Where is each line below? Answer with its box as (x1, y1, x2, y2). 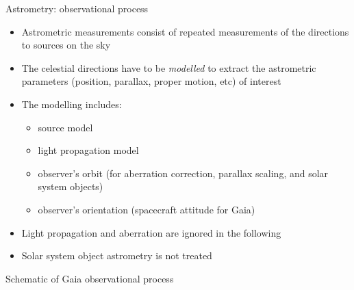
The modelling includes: (21, 96, 122, 111)
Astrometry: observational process (5, 1, 149, 15)
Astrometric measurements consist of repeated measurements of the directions (21, 24, 349, 38)
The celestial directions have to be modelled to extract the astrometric (21, 60, 316, 75)
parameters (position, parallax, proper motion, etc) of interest (21, 74, 281, 88)
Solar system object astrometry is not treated (21, 248, 212, 263)
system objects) (38, 179, 103, 194)
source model (38, 120, 93, 134)
